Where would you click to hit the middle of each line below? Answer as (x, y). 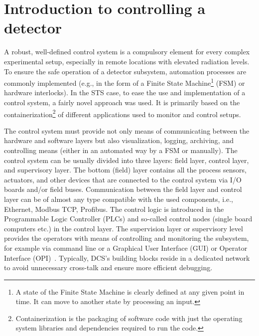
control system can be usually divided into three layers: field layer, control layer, (127, 160)
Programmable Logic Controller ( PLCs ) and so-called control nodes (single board (128, 219)
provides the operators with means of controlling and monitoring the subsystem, (127, 238)
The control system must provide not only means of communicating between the (127, 130)
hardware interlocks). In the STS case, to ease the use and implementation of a (125, 92)
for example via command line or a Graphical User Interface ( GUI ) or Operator (126, 248)
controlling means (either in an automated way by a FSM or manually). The (121, 150)
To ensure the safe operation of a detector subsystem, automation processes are (125, 71)
